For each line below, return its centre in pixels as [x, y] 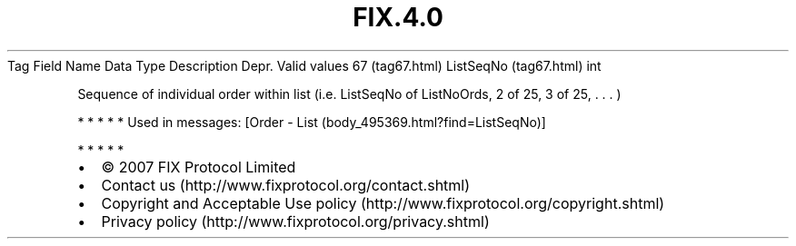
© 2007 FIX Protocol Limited [199, 167]
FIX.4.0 [398, 17]
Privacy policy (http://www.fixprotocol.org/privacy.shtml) [295, 221]
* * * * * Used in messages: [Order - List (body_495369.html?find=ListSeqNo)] [312, 122]
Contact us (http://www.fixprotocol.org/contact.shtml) [286, 185]
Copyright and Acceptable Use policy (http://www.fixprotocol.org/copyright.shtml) [383, 203]
